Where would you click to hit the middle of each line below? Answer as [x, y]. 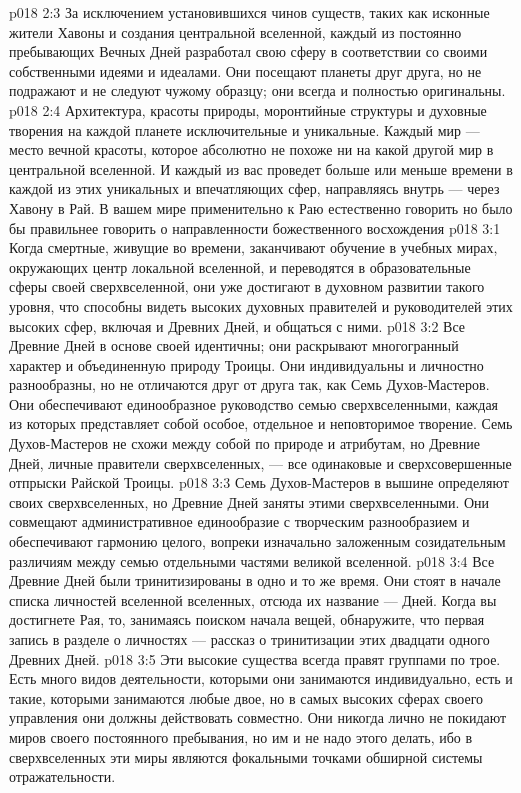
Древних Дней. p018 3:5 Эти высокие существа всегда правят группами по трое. [255, 658]
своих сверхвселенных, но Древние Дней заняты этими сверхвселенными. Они [249, 501]
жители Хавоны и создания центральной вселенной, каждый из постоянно [235, 31]
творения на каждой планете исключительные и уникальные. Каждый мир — [244, 129]
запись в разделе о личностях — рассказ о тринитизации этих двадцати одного [249, 639]
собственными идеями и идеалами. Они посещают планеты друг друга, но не [245, 70]
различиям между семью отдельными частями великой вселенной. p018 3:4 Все [252, 560]
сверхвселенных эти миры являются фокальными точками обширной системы [246, 756]
